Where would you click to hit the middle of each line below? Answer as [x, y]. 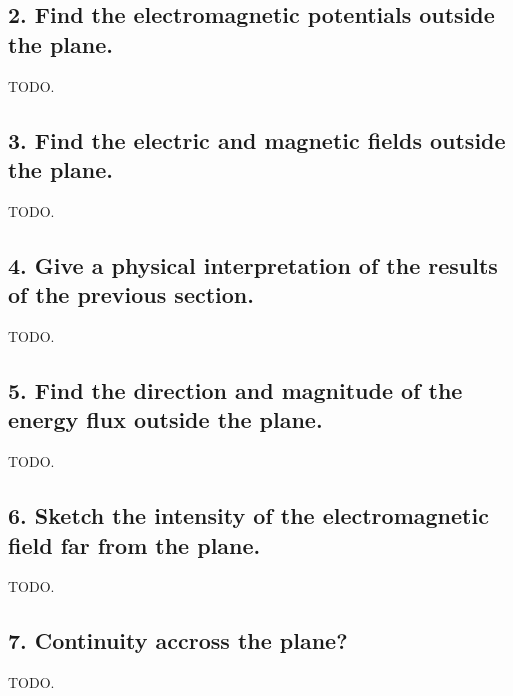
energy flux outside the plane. [165, 419]
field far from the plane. [134, 544]
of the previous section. [131, 294]
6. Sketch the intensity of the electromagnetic [248, 515]
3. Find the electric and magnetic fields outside [257, 139]
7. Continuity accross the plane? [178, 640]
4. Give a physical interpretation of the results [253, 264]
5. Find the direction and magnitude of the [235, 389]
